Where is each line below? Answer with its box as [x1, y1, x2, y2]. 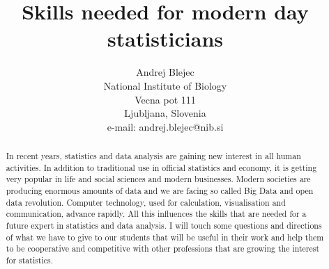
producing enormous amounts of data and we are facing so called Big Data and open [6, 185, 314, 197]
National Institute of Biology [103, 78, 227, 92]
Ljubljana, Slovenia [124, 106, 206, 120]
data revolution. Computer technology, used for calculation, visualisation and [6, 196, 286, 208]
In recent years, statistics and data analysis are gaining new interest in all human [6, 150, 301, 162]
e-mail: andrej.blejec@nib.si [107, 119, 224, 133]
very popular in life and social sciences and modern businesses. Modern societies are [6, 173, 311, 185]
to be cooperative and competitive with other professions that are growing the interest [6, 243, 320, 254]
